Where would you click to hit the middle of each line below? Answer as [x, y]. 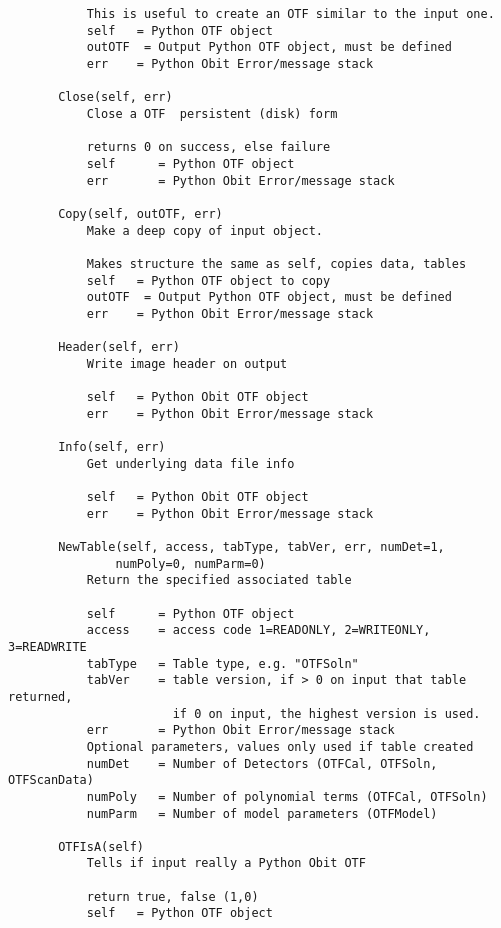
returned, [40, 696]
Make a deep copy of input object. [204, 230]
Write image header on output [187, 363]
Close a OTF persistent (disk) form [212, 113]
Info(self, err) [112, 447]
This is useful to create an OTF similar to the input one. [290, 14]
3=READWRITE [47, 646]
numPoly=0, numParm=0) [190, 563]
